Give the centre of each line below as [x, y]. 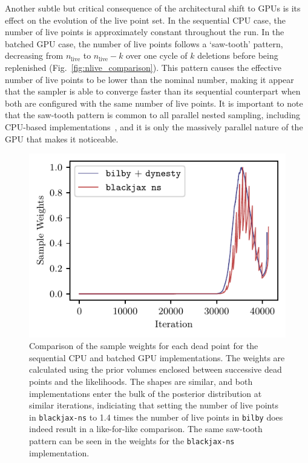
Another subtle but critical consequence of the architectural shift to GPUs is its [153, 8]
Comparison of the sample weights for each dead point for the [144, 346]
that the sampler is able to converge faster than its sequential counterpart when [153, 91]
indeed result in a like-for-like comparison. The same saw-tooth [146, 429]
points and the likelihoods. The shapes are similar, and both [141, 381]
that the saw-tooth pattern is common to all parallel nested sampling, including [153, 115]
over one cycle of [157, 55]
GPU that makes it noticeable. [62, 138]
